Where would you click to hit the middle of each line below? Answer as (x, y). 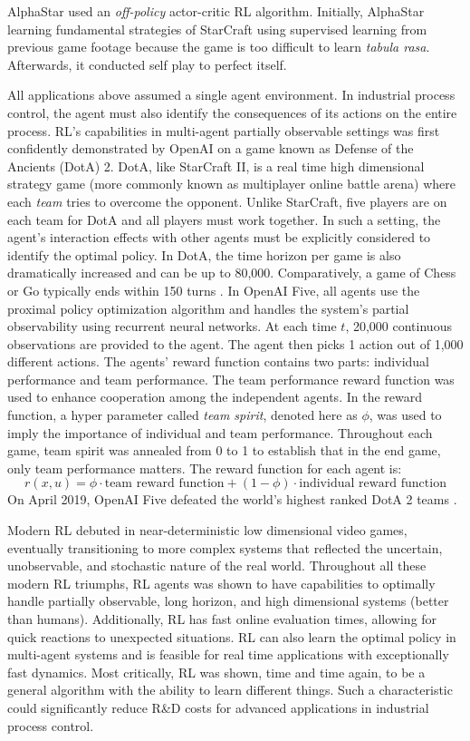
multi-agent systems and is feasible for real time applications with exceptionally (228, 654)
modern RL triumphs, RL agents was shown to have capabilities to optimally (221, 583)
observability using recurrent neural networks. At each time (172, 326)
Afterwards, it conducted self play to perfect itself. (147, 64)
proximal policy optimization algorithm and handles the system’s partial (208, 308)
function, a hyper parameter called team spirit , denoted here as (182, 415)
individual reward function (373, 484)
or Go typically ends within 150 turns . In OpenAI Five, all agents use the (214, 290)
